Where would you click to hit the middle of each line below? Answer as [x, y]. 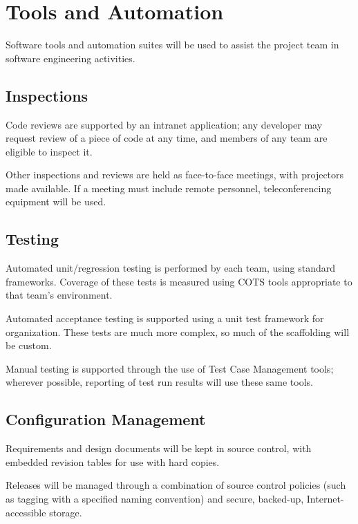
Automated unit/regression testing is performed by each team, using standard [171, 268]
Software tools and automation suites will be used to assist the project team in [172, 45]
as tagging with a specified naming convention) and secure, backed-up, [155, 499]
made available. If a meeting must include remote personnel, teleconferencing [169, 188]
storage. [66, 512]
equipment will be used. [56, 202]
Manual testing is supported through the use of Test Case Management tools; [170, 368]
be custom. [29, 345]
